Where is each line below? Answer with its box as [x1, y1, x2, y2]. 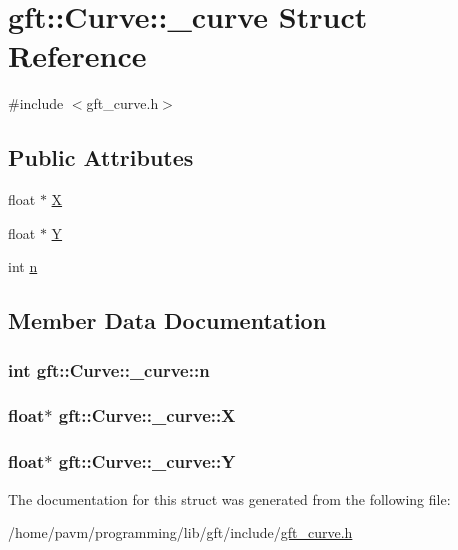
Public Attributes [8, 142, 194, 173]
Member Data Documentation [8, 305, 327, 336]
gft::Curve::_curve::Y [58, 449, 236, 474]
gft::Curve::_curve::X [58, 403, 236, 428]
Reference [8, 35, 147, 76]
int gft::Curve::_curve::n [8, 357, 210, 382]
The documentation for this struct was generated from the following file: [8, 488, 451, 509]
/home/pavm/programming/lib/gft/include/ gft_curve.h [8, 522, 353, 543]
